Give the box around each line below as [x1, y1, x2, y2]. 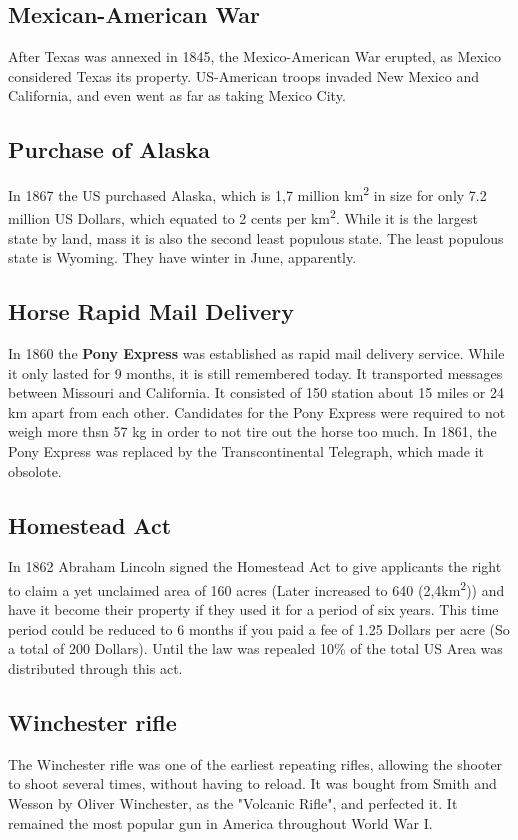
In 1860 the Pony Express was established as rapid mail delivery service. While [8, 343, 505, 364]
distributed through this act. [8, 658, 183, 679]
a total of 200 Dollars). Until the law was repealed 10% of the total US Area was [8, 638, 503, 659]
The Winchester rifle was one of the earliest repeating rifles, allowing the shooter [8, 753, 503, 774]
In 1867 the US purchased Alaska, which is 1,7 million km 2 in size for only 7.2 [8, 182, 487, 205]
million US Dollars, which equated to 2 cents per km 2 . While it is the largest [8, 205, 479, 229]
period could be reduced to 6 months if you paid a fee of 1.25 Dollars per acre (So [8, 618, 510, 639]
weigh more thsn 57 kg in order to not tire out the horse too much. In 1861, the [8, 421, 497, 442]
